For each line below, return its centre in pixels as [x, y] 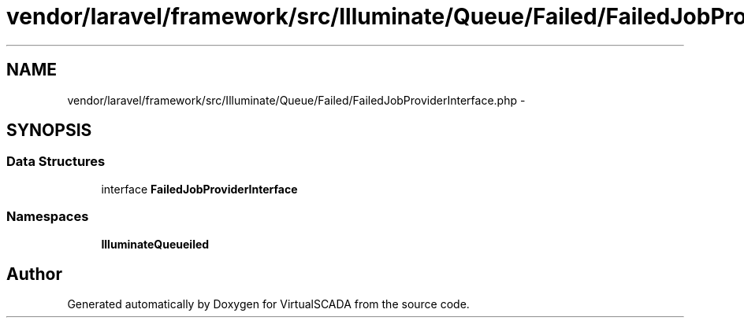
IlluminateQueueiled [155, 244]
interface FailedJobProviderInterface [199, 189]
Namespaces [48, 217]
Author [34, 274]
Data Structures [56, 162]
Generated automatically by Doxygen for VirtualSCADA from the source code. [268, 304]
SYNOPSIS [49, 131]
